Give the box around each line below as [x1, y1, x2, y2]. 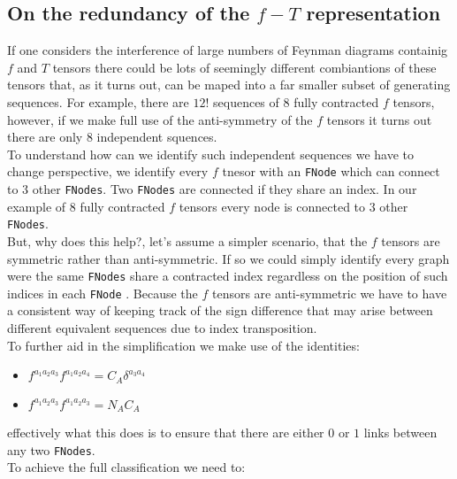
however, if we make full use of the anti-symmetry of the [7, 110, 313, 128]
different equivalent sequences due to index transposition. [7, 319, 317, 337]
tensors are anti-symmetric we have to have [211, 283, 447, 302]
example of [7, 197, 66, 215]
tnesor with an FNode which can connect [222, 162, 440, 181]
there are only [7, 127, 83, 146]
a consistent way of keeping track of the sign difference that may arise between [7, 301, 433, 320]
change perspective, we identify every [7, 162, 209, 181]
